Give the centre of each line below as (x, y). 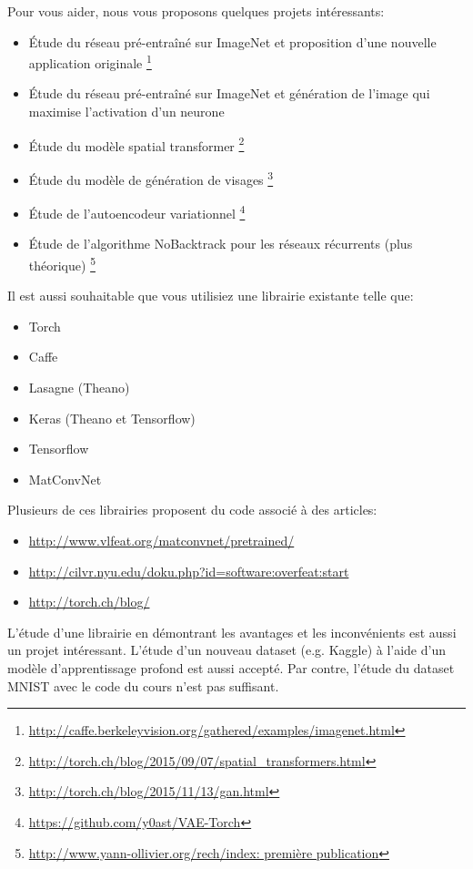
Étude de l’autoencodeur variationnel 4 (137, 212)
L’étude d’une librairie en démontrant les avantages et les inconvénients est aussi (232, 632)
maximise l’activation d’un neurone (126, 112)
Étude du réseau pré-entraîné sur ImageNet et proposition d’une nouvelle (232, 41)
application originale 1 (90, 61)
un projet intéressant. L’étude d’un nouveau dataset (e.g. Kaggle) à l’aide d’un (226, 650)
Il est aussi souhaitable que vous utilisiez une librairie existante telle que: (211, 296)
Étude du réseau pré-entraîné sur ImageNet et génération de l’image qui (229, 93)
